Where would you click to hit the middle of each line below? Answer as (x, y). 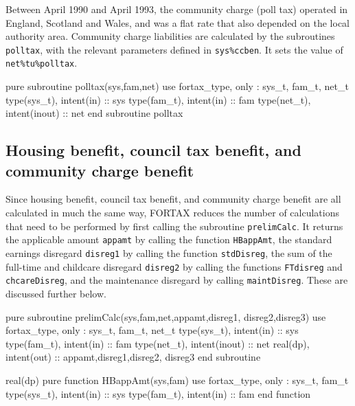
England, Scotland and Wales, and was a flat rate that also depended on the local (178, 22)
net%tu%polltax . (42, 63)
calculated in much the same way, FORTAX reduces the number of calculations (172, 213)
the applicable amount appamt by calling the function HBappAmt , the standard (169, 239)
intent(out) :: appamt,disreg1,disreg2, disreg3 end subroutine (133, 357)
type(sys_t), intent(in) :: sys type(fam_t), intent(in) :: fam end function (158, 393)
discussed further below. (56, 293)
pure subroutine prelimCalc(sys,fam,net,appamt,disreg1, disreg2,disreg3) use (166, 316)
